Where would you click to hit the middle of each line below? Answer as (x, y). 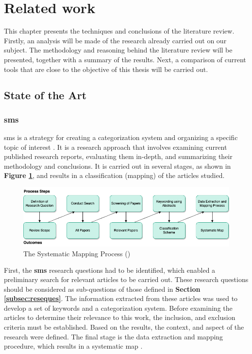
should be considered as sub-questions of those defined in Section (102, 289)
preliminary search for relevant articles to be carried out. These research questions (126, 279)
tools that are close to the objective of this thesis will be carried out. (106, 69)
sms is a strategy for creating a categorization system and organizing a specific (121, 137)
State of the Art (45, 95)
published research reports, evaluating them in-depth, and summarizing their (118, 156)
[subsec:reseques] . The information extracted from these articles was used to (121, 298)
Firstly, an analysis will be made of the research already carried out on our (115, 40)
